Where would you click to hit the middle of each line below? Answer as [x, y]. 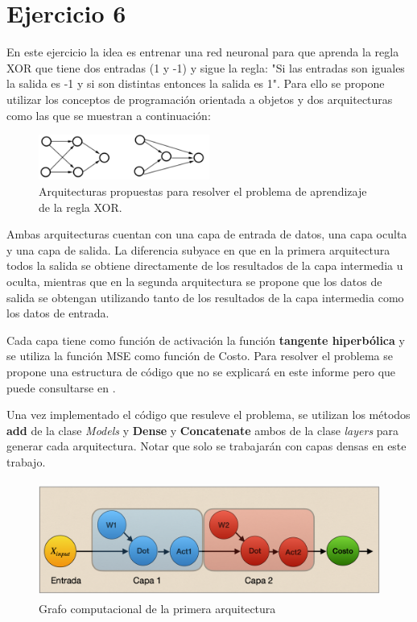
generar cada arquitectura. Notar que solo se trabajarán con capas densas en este [206, 446]
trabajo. [26, 461]
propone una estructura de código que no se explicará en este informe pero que [201, 371]
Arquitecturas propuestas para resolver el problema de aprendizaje [203, 191]
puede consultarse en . [61, 387]
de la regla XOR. [81, 207]
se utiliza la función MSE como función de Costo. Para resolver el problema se [200, 356]
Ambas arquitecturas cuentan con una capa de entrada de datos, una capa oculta [207, 234]
